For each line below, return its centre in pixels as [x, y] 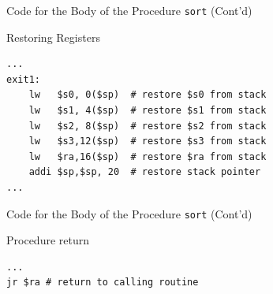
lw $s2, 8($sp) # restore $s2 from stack [148, 126]
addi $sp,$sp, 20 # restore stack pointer [145, 172]
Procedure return [48, 240]
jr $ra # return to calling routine [103, 283]
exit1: [23, 79]
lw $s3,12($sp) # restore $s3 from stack [148, 141]
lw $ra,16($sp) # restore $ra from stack [148, 156]
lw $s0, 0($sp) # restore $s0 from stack [148, 95]
